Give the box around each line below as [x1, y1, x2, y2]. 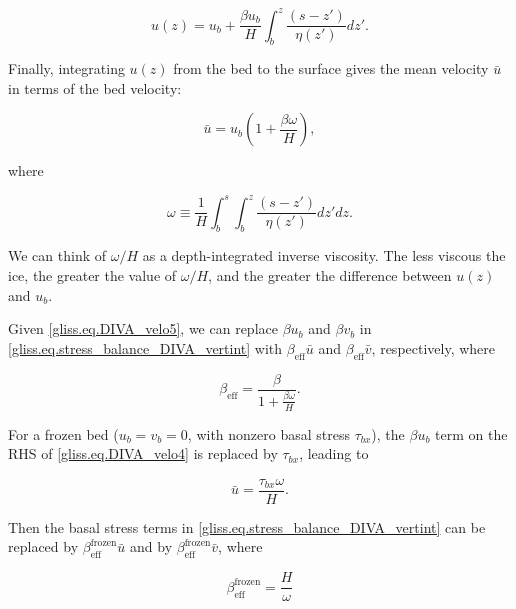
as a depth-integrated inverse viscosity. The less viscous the [142, 245, 506, 266]
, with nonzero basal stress [187, 423, 350, 444]
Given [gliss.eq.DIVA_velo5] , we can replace [8, 318, 278, 339]
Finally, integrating [8, 58, 125, 79]
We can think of [8, 245, 107, 266]
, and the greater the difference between [208, 264, 452, 285]
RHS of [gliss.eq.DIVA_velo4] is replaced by [8, 443, 278, 464]
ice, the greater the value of [8, 264, 177, 285]
